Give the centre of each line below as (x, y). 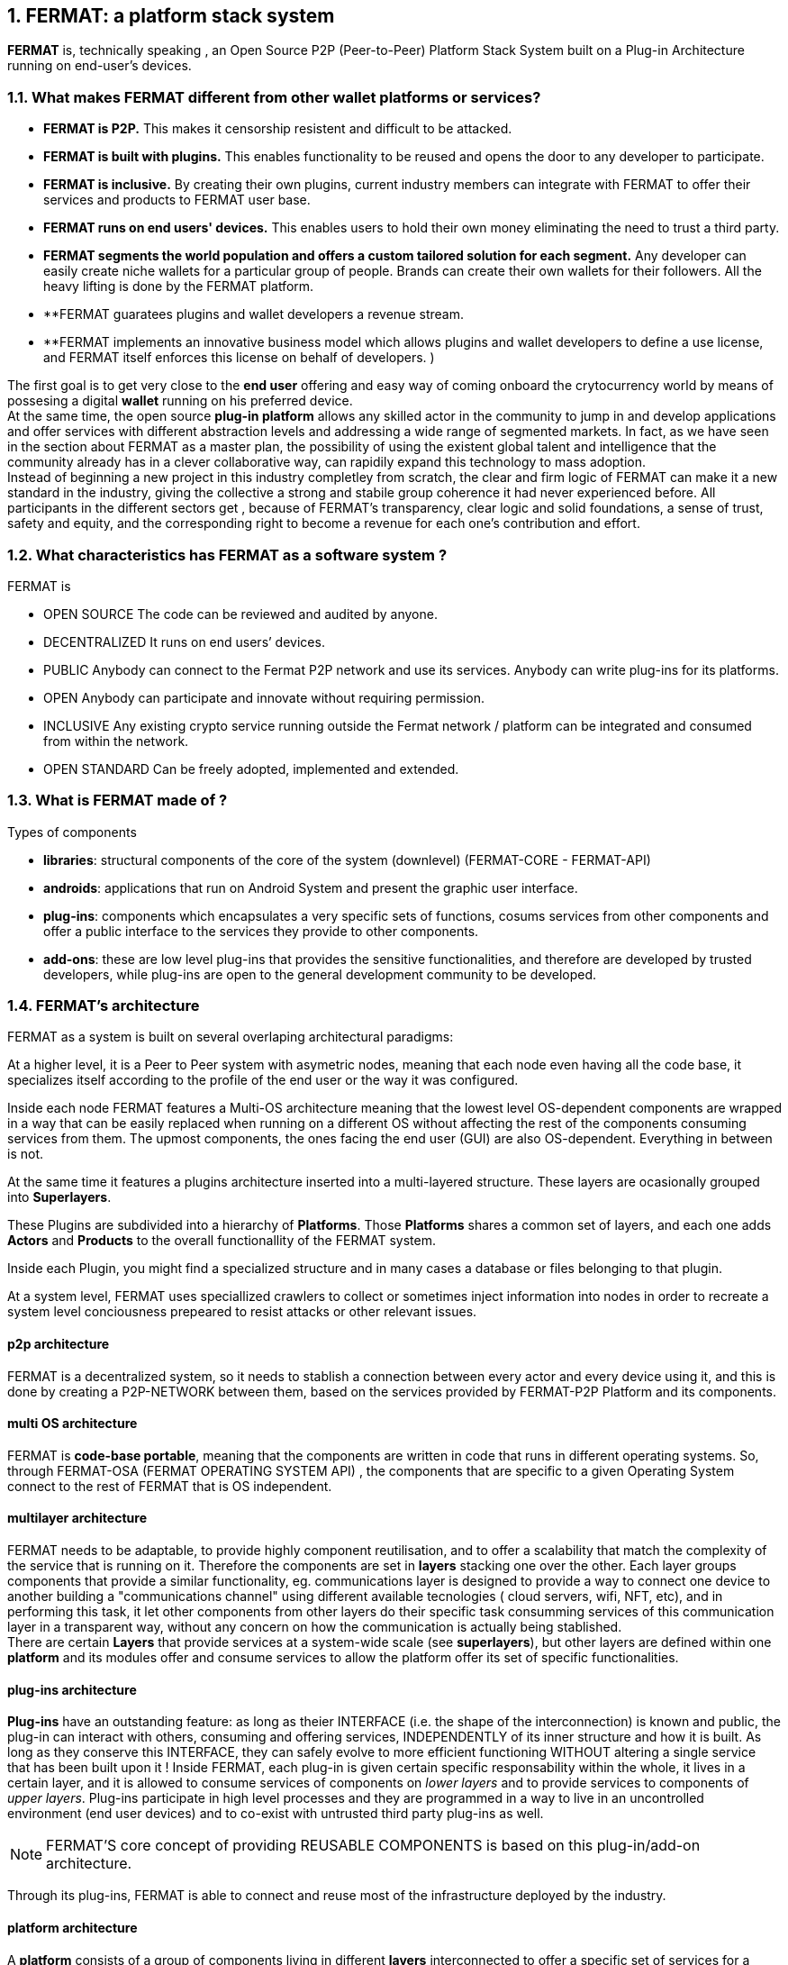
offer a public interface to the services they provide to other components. (261, 931)
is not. (25, 1154)
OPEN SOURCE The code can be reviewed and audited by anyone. (240, 614)
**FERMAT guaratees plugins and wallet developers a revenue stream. (254, 314)
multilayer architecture (77, 1518)
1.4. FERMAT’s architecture (104, 1006)
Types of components (72, 832)
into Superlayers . (59, 1197)
